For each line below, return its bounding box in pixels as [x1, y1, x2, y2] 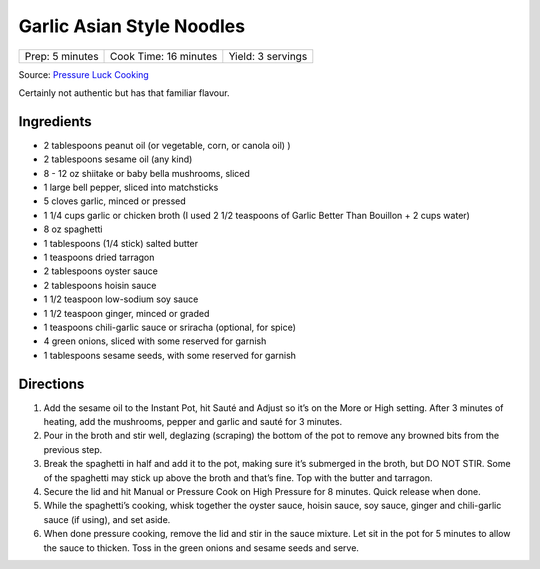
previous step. [43, 443, 103, 455]
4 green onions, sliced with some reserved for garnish [43, 335, 267, 347]
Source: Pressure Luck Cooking [18, 68, 149, 80]
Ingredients [18, 113, 92, 130]
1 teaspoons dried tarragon [43, 251, 155, 263]
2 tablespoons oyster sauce [43, 265, 159, 277]
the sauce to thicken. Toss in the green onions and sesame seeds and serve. [43, 541, 360, 554]
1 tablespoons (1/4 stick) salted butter [43, 237, 199, 249]
